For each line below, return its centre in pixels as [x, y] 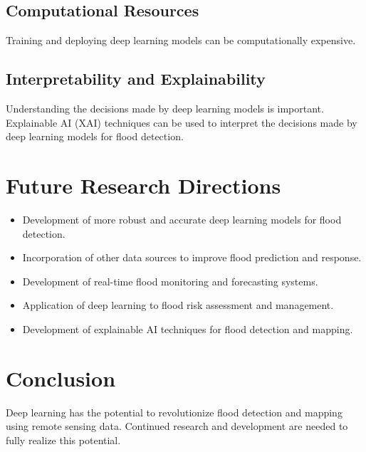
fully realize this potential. [63, 440]
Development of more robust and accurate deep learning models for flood [182, 219]
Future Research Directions [143, 185]
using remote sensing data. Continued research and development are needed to [177, 426]
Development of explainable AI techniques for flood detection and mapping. [188, 329]
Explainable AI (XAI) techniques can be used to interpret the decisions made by [182, 122]
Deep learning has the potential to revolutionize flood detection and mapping [174, 412]
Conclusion [61, 378]
